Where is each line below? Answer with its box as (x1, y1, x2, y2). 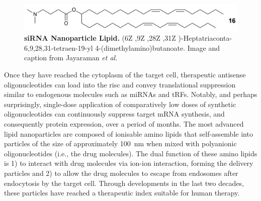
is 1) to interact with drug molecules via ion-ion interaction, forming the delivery (4, 158, 253, 168)
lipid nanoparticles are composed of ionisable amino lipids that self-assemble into (4, 128, 253, 139)
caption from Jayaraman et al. (24, 52, 118, 63)
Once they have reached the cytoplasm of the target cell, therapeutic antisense (4, 69, 246, 80)
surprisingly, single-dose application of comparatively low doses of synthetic (4, 98, 236, 109)
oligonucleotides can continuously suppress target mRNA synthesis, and (4, 109, 225, 119)
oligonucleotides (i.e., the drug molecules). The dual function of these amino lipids (4, 148, 257, 158)
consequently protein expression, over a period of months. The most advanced (4, 119, 244, 129)
